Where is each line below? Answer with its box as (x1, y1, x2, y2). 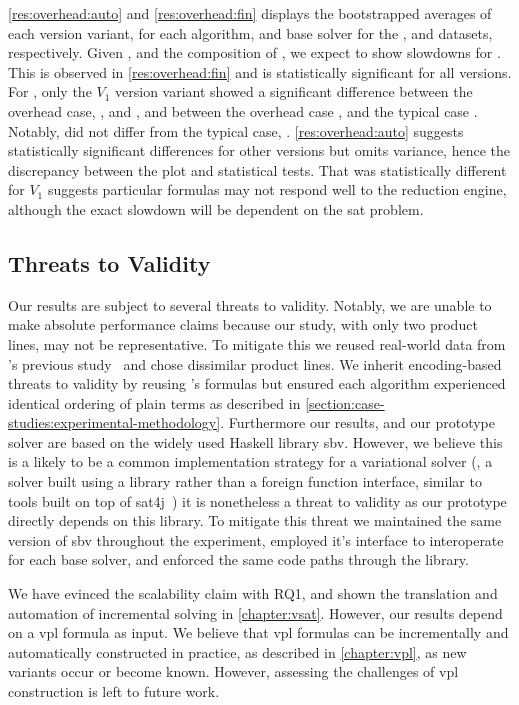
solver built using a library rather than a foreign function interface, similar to (8, 471, 482, 492)
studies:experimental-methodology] (8, 412, 221, 433)
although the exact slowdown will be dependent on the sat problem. (8, 198, 424, 219)
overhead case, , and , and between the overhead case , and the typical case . (8, 100, 478, 121)
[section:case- (305, 392, 385, 413)
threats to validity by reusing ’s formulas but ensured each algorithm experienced (8, 373, 506, 394)
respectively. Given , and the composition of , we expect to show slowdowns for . (8, 42, 501, 63)
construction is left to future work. (8, 681, 220, 702)
